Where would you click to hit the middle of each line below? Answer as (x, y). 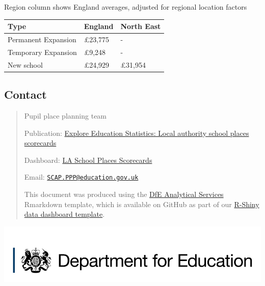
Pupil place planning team (65, 115)
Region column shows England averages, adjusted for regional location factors (126, 7)
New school (25, 64)
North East (141, 26)
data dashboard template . (64, 214)
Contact (25, 94)
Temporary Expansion (42, 52)
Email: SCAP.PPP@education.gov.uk (81, 177)
